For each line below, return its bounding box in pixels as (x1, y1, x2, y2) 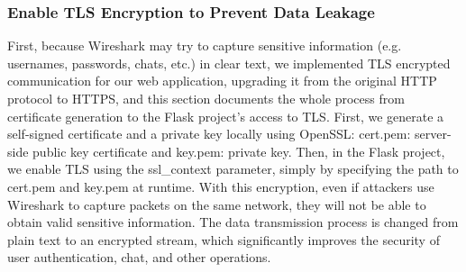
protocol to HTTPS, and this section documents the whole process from (7, 89, 405, 107)
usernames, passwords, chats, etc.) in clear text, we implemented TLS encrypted (7, 53, 451, 72)
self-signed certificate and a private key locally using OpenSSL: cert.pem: (7, 124, 411, 143)
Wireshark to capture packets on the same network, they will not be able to (7, 195, 426, 213)
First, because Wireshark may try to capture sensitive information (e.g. (7, 36, 402, 55)
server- (415, 124, 452, 143)
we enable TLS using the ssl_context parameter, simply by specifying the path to (7, 159, 459, 178)
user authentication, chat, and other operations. (7, 248, 271, 267)
